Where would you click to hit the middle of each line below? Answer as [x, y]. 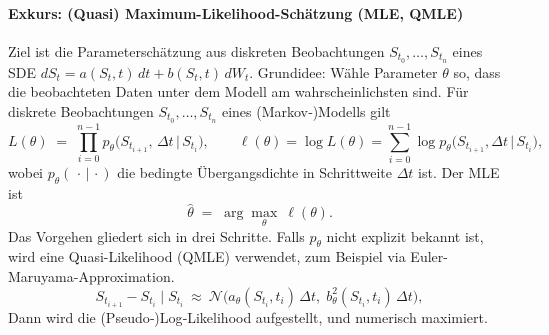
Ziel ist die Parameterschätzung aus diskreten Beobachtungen [196, 50]
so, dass [477, 71]
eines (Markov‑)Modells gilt [306, 110]
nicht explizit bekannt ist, [405, 235]
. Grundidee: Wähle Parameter [343, 71]
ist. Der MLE [459, 171]
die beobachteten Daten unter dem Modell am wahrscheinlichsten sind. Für [238, 91]
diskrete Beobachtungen [81, 110]
